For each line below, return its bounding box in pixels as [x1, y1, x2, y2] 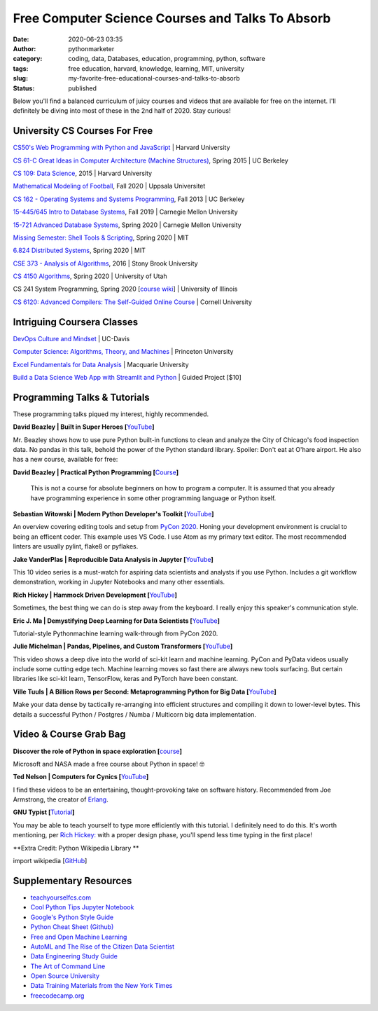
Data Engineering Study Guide [30, 952, 118, 961]
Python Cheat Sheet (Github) [30, 923, 114, 931]
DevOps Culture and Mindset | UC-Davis [13, 334, 130, 343]
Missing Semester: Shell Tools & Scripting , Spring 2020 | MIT [13, 233, 189, 242]
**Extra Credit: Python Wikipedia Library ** [13, 844, 139, 852]
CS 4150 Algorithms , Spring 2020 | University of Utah [13, 272, 167, 280]
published [68, 84, 97, 92]
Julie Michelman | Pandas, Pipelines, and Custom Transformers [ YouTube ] [13, 642, 233, 651]
